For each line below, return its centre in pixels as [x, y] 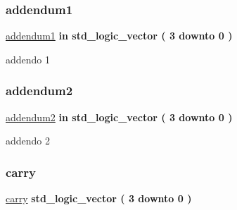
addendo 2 [28, 141]
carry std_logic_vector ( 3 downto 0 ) [99, 198]
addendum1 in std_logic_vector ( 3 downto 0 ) [119, 36]
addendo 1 [28, 59]
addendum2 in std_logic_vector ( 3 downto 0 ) [119, 117]
